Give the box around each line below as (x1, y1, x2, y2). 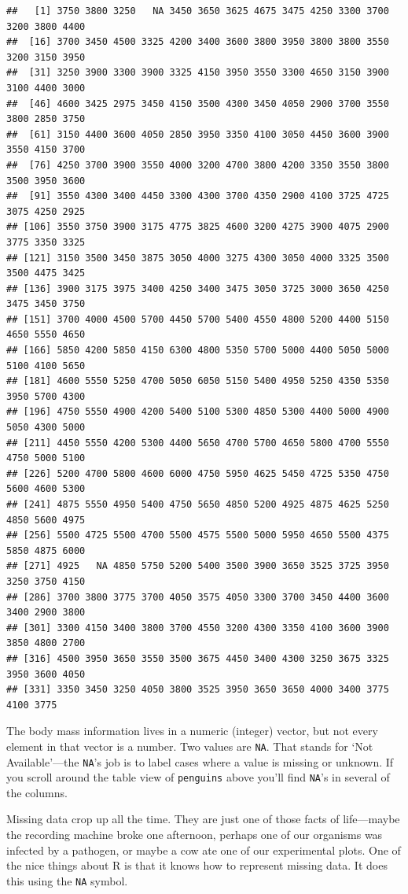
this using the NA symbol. (6, 872, 128, 888)
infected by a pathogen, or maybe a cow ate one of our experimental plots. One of (6, 841, 401, 858)
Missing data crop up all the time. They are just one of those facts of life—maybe (6, 811, 400, 827)
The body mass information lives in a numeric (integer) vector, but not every (6, 722, 378, 739)
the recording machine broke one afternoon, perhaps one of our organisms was (6, 826, 383, 843)
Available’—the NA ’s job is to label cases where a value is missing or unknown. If (6, 753, 394, 770)
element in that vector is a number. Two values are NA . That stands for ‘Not (6, 737, 373, 754)
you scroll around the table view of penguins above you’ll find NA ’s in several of (6, 769, 390, 785)
